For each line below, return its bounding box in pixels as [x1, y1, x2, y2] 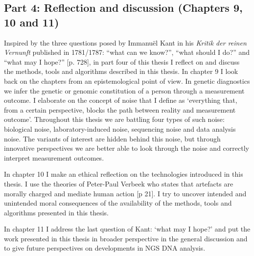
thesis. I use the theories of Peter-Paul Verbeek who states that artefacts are [4, 178, 233, 188]
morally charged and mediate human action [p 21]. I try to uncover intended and [4, 188, 247, 198]
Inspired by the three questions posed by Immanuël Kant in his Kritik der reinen [4, 37, 247, 47]
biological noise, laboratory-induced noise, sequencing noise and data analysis [4, 123, 236, 134]
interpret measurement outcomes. [4, 152, 104, 163]
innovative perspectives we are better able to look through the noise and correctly [4, 143, 249, 153]
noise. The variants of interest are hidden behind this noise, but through [4, 133, 221, 143]
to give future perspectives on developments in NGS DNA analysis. [4, 243, 206, 253]
